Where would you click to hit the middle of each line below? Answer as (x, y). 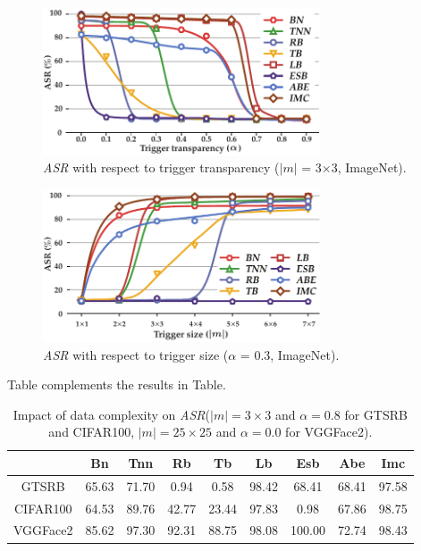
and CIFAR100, (92, 432)
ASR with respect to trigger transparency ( (161, 167)
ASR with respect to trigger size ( (136, 354)
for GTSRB (376, 414)
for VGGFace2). (329, 432)
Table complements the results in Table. (117, 384)
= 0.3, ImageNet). (290, 354)
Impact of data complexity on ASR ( (112, 414)
